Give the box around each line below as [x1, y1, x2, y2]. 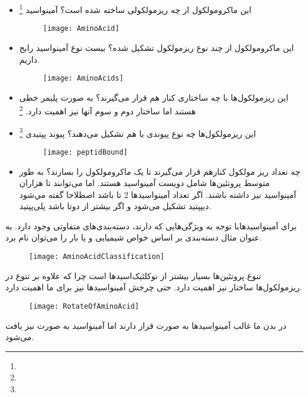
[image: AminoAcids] [43, 74, 124, 83]
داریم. [19, 53, 40, 65]
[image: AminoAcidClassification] [29, 252, 165, 261]
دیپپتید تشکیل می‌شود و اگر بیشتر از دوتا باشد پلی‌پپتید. [19, 200, 212, 212]
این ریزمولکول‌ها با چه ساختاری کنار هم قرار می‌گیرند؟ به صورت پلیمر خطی [19, 91, 288, 103]
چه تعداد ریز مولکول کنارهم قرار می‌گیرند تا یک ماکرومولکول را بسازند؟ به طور [19, 165, 300, 177]
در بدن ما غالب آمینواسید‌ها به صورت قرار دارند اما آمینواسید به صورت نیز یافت [5, 319, 287, 331]
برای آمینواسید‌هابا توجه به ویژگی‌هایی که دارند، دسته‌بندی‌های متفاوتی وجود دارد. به [5, 219, 297, 232]
